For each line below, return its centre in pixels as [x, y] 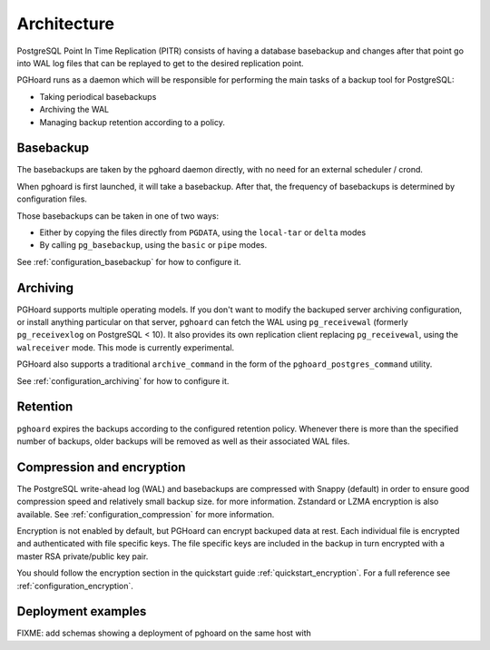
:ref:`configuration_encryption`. [75, 586]
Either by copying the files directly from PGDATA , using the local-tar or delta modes [203, 232]
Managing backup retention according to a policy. [132, 122]
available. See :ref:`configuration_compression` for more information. [146, 514]
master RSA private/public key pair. [83, 556]
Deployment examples [82, 611]
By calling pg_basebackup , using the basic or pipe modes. [153, 245]
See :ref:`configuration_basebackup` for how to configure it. [129, 261]
